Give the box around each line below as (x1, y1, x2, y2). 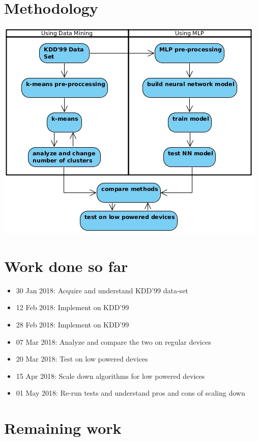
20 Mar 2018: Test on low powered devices (16, 353, 148, 364)
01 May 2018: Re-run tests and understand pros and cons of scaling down (16, 388, 245, 398)
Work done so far (4, 255, 128, 276)
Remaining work (4, 418, 122, 438)
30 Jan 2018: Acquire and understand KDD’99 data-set (16, 285, 188, 295)
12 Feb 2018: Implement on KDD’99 (16, 302, 129, 313)
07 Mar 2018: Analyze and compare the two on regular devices (16, 336, 211, 347)
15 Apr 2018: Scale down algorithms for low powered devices (16, 370, 205, 381)
